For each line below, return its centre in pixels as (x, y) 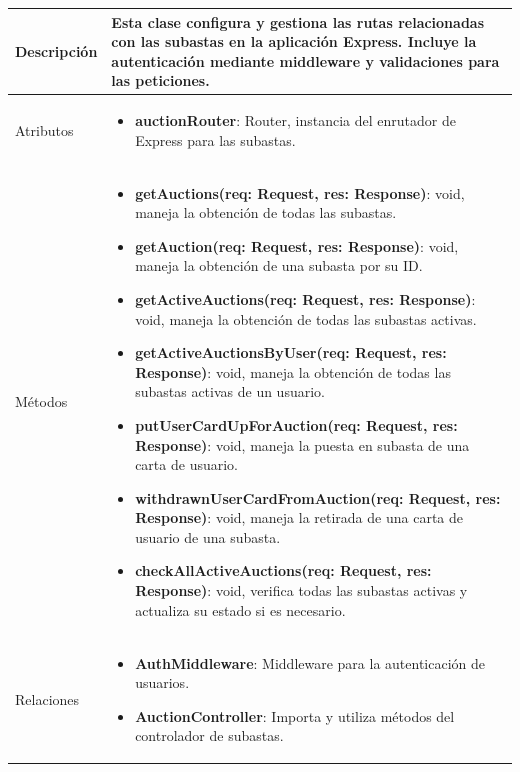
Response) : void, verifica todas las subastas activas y (301, 590)
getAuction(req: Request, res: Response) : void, (297, 245)
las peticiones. (160, 80)
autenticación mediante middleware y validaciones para (305, 60)
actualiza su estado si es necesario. (240, 609)
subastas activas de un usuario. (230, 391)
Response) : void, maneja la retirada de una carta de (299, 517)
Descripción (56, 50)
